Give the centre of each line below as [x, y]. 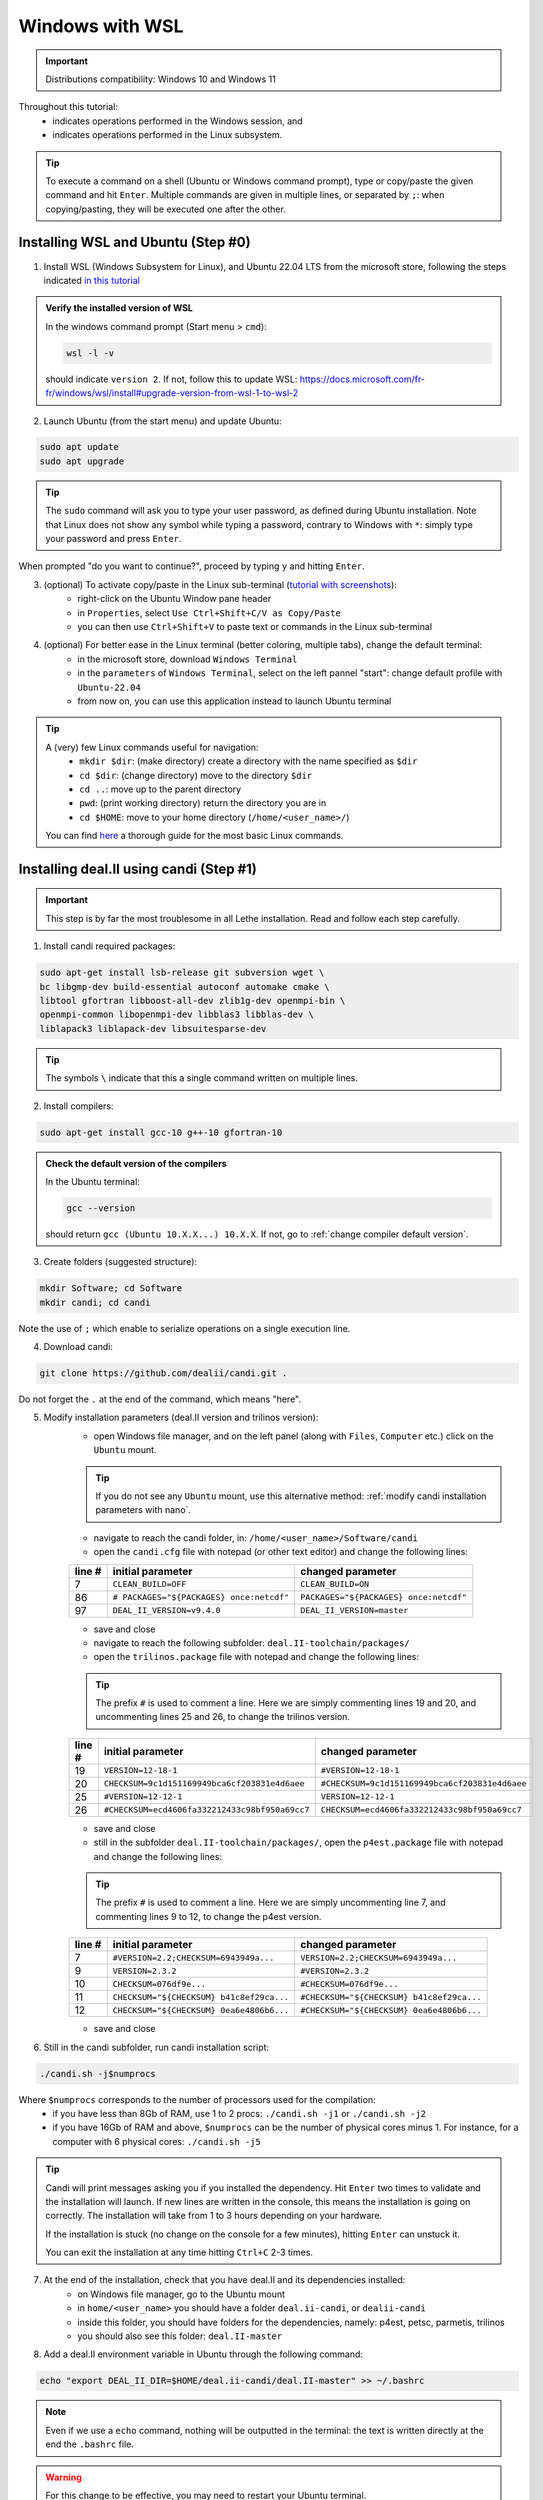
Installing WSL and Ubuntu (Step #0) [134, 242]
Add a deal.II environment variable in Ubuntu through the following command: [203, 2354]
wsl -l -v [90, 353]
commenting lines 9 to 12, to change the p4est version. [208, 1916]
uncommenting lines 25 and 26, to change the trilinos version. [222, 1717]
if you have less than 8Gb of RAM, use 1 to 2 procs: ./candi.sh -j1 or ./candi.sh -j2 [239, 2113]
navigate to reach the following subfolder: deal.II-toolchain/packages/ [251, 1642]
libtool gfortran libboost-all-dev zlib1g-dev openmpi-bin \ [192, 1001]
